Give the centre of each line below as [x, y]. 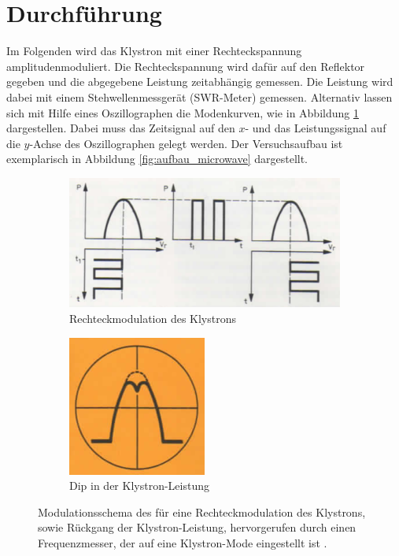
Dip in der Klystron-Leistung [139, 486]
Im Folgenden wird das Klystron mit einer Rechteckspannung [154, 51]
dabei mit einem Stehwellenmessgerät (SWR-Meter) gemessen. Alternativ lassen [199, 96]
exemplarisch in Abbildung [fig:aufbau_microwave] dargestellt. [157, 159]
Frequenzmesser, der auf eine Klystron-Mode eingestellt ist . [183, 542]
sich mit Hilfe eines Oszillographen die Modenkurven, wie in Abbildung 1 [183, 112]
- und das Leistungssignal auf [316, 128]
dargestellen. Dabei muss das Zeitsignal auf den [121, 128]
